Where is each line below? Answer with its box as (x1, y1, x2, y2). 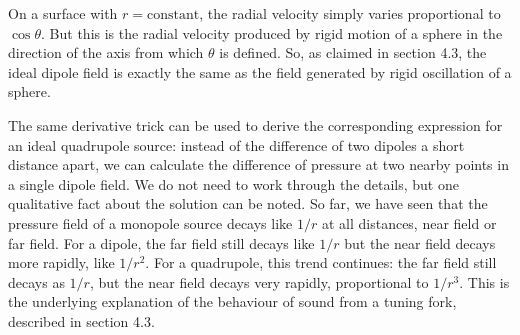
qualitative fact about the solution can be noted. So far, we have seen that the (8, 193, 488, 214)
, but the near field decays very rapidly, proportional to (89, 271, 429, 292)
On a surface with (8, 3, 118, 23)
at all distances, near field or (321, 212, 497, 233)
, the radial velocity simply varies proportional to (199, 3, 501, 23)
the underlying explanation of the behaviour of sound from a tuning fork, (8, 291, 457, 312)
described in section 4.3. (8, 310, 155, 331)
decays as (8, 271, 65, 292)
